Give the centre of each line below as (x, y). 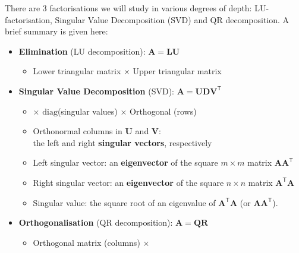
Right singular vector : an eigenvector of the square (128, 182)
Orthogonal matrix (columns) (86, 242)
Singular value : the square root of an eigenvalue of (124, 202)
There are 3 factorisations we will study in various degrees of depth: (128, 8)
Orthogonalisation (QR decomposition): (96, 222)
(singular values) (87, 111)
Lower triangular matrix (77, 71)
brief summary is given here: (56, 31)
